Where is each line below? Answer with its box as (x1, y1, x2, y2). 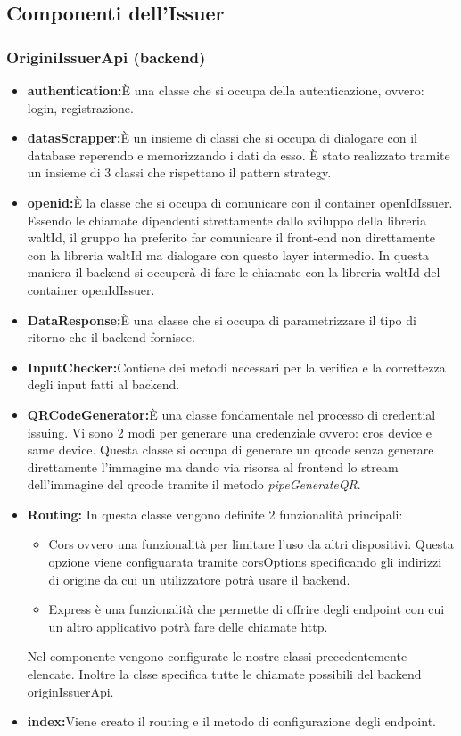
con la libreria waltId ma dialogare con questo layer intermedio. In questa (27, 245, 430, 264)
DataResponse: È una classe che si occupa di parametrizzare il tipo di (27, 310, 416, 329)
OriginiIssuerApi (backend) (6, 45, 206, 68)
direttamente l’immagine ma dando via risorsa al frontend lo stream (27, 457, 399, 476)
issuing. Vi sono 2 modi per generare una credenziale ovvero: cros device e (27, 422, 432, 441)
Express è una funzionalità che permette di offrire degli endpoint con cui (48, 600, 445, 618)
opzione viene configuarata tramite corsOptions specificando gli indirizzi (48, 552, 442, 571)
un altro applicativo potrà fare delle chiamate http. (48, 617, 328, 635)
